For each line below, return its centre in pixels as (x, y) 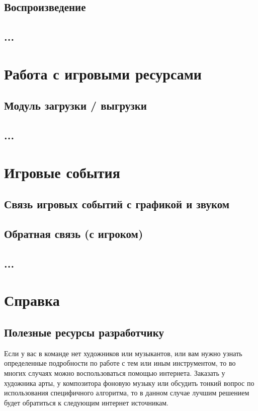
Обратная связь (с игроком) (74, 234)
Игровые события (62, 172)
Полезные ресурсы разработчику (84, 332)
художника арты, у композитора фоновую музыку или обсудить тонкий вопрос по (129, 383)
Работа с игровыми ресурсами (103, 73)
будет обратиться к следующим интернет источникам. (86, 402)
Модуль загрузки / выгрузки (75, 105)
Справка (32, 300)
